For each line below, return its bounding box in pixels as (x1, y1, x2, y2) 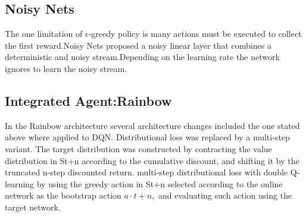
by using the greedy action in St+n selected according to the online (36, 177, 283, 190)
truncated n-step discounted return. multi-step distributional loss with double (5, 166, 288, 178)
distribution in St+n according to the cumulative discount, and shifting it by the (5, 154, 299, 166)
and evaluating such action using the (158, 189, 292, 202)
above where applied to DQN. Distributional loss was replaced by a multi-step (5, 131, 290, 143)
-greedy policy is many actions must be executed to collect (88, 27, 302, 40)
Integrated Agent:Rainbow (5, 91, 172, 109)
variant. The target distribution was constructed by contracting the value (5, 142, 272, 155)
